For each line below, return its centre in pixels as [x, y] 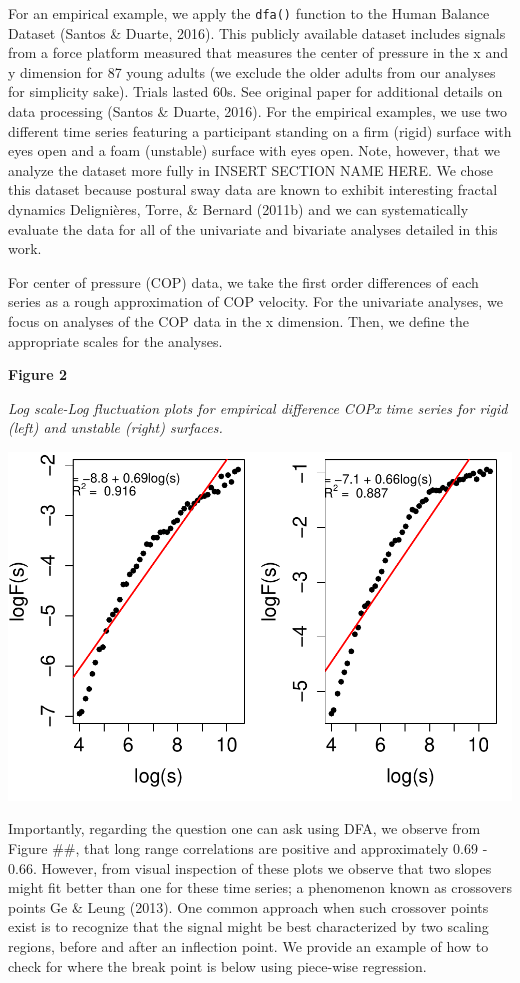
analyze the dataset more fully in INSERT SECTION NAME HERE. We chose [250, 169]
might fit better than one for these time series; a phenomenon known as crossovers [260, 887]
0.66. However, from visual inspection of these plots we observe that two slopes [250, 867]
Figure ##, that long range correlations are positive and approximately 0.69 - [248, 848]
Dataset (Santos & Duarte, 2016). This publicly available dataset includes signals [257, 32]
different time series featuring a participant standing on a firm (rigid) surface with [260, 130]
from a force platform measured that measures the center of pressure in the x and [258, 52]
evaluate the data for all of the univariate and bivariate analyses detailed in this [253, 228]
